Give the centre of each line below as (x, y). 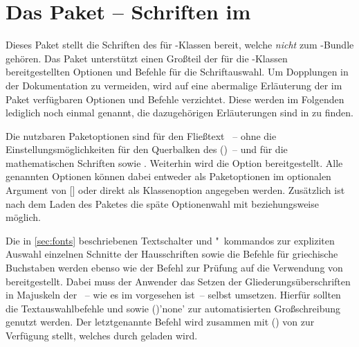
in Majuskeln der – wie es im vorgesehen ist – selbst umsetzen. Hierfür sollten (173, 295)
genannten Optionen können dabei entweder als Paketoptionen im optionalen (168, 176)
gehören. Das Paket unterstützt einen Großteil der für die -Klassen (147, 58)
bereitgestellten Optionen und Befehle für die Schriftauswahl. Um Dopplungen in (177, 72)
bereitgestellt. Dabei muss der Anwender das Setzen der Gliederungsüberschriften (178, 281)
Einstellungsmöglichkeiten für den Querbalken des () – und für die (147, 149)
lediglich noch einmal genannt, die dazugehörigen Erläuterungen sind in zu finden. (179, 113)
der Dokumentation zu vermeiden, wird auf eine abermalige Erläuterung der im (174, 85)
